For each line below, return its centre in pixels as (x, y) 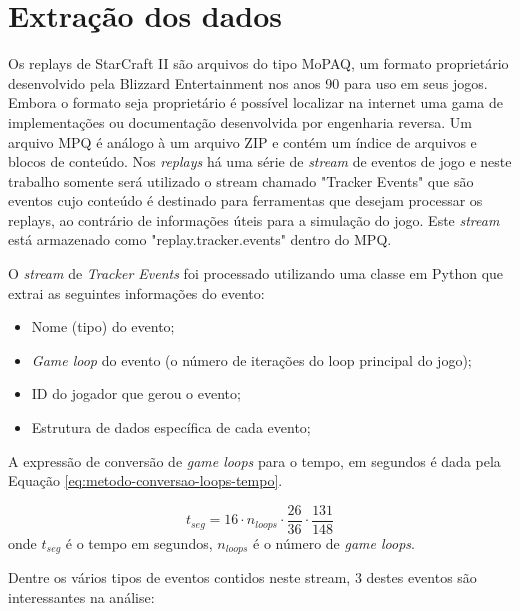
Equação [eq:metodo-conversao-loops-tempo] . (145, 480)
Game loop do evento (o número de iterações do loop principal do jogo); (251, 359)
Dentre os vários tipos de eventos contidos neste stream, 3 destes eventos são (242, 577)
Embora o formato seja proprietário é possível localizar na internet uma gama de (255, 102)
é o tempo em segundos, (139, 542)
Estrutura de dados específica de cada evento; (171, 427)
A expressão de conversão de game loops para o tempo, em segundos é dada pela (254, 460)
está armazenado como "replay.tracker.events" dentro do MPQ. (200, 239)
